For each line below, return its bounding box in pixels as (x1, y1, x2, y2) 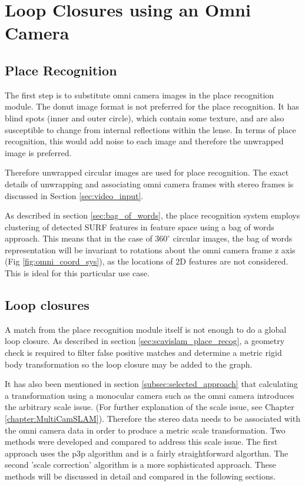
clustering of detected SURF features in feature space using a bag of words (5, 220, 274, 233)
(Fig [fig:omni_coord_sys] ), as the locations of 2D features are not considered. (5, 255, 289, 267)
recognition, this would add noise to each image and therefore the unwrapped (5, 135, 284, 147)
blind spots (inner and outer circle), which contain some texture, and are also (5, 111, 284, 124)
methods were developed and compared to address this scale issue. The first (5, 435, 278, 448)
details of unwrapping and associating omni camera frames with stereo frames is (5, 177, 294, 190)
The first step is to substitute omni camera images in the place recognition (5, 88, 274, 101)
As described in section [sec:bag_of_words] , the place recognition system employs (5, 209, 300, 221)
